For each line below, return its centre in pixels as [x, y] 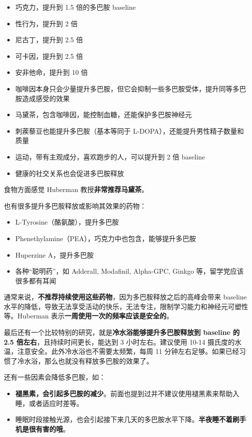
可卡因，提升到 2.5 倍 [49, 56]
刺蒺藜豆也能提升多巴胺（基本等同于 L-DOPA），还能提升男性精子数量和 [130, 131]
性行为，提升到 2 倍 [47, 23]
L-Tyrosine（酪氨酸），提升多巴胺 [67, 222]
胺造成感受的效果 [42, 98]
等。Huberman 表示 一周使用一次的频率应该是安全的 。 [89, 316]
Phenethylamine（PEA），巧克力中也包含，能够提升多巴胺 [106, 238]
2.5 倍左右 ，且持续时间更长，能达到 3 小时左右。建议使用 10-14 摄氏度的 [119, 341]
